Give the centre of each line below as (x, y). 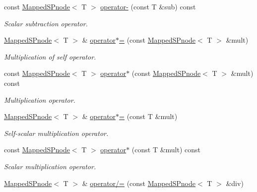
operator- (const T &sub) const (148, 6)
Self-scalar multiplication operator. (56, 133)
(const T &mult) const (166, 150)
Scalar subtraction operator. (46, 23)
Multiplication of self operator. (50, 56)
